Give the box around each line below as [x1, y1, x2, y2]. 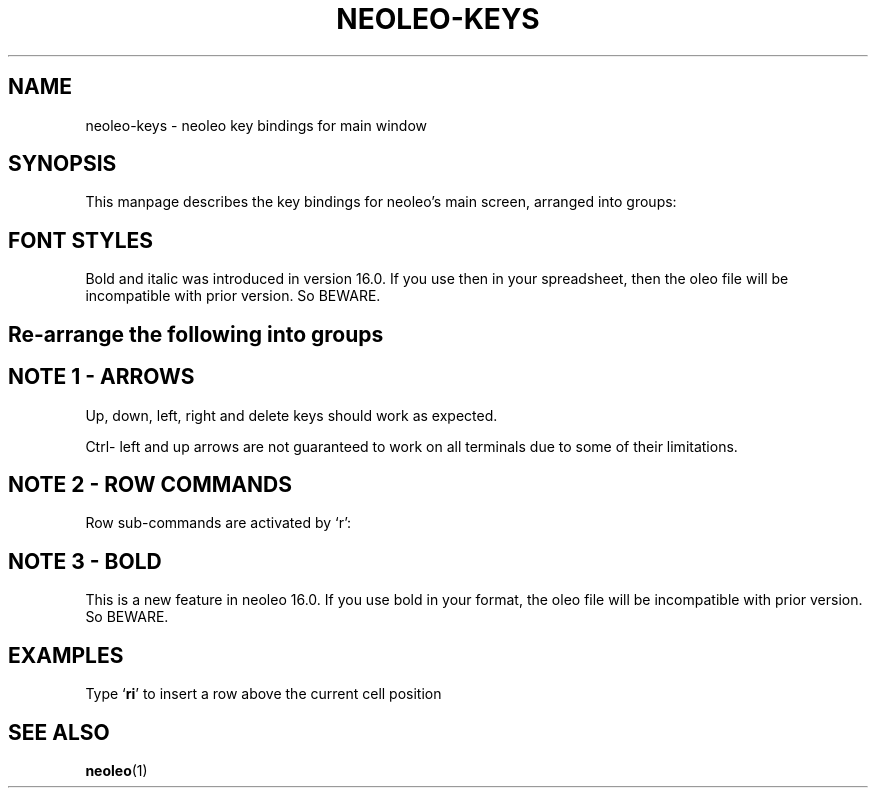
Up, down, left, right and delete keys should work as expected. [85, 406, 498, 424]
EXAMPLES [8, 642, 124, 668]
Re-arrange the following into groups [8, 321, 384, 347]
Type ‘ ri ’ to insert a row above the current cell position [85, 685, 442, 703]
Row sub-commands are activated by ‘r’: [85, 514, 352, 532]
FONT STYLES [8, 227, 154, 253]
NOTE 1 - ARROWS [8, 364, 195, 390]
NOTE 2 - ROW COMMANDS [8, 471, 292, 497]
